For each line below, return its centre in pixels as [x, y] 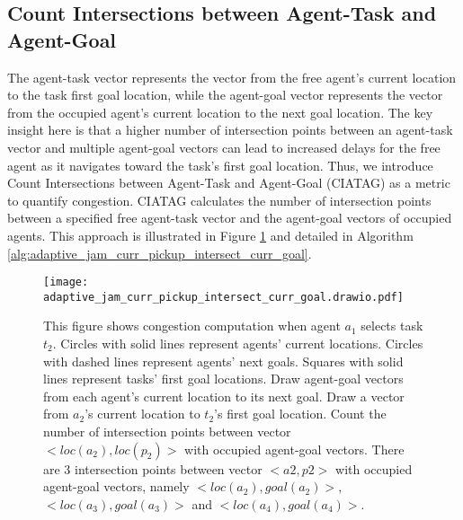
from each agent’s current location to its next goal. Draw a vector [224, 396]
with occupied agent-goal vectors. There [294, 449]
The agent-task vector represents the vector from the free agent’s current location [232, 77]
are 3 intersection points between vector [153, 468]
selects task [392, 326]
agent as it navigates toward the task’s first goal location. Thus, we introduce [220, 165]
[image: [66, 282]
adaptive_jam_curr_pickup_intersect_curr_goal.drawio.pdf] [223, 297]
